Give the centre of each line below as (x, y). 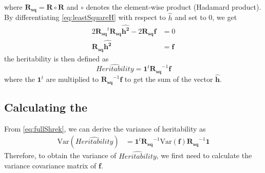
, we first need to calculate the (204, 155)
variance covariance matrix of (50, 166)
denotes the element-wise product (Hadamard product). (174, 7)
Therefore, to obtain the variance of (60, 155)
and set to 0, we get (206, 17)
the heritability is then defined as (56, 58)
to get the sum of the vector (169, 79)
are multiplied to (72, 79)
